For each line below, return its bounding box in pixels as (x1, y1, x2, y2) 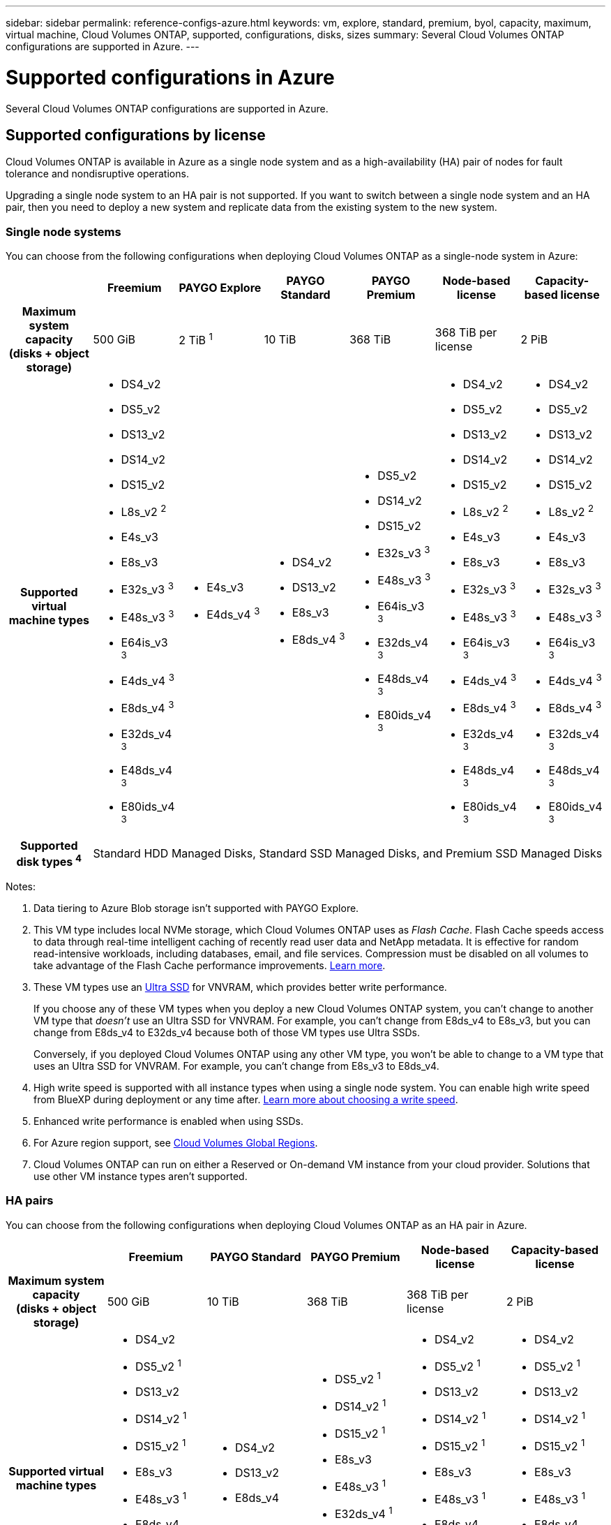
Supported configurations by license (6, 126, 266, 144)
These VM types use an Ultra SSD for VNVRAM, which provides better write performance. (33, 981, 447, 994)
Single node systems (6, 224, 121, 239)
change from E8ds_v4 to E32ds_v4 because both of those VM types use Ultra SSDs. (33, 1026, 421, 1039)
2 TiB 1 (179, 331, 213, 348)
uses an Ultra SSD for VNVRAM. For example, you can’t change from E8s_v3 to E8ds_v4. (33, 1060, 439, 1073)
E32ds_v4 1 (334, 1505, 393, 1522)
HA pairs (6, 1193, 54, 1208)
